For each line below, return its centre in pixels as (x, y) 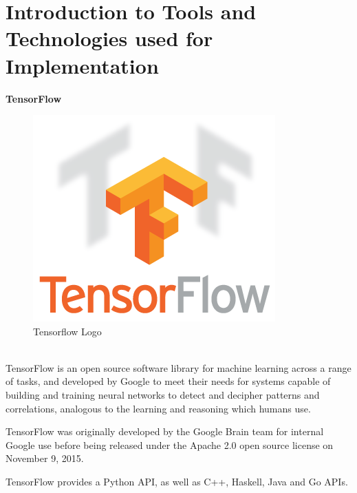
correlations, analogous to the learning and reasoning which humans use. (158, 408)
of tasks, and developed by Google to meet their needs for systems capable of (168, 381)
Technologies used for (109, 38)
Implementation (82, 65)
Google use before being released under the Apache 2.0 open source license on (170, 444)
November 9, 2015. (45, 458)
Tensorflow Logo (67, 331)
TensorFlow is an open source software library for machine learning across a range (178, 367)
